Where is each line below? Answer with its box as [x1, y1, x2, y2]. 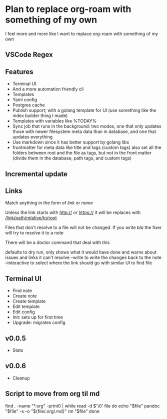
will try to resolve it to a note [5, 230, 64, 236]
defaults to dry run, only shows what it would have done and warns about [5, 249, 156, 255]
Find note [12, 287, 32, 293]
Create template [12, 298, 46, 304]
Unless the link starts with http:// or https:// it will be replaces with [5, 209, 141, 215]
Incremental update [5, 169, 68, 178]
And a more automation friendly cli [12, 86, 84, 92]
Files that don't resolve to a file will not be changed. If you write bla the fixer [5, 224, 162, 230]
